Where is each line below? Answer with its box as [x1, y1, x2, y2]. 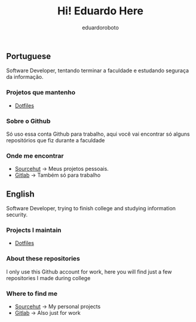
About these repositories [6, 254, 81, 263]
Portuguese [6, 51, 51, 61]
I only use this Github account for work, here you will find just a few [6, 268, 172, 275]
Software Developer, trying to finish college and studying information [6, 205, 176, 212]
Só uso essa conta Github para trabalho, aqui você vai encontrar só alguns [6, 130, 190, 137]
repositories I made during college [6, 274, 91, 281]
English [6, 189, 35, 199]
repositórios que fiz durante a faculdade [6, 136, 105, 144]
